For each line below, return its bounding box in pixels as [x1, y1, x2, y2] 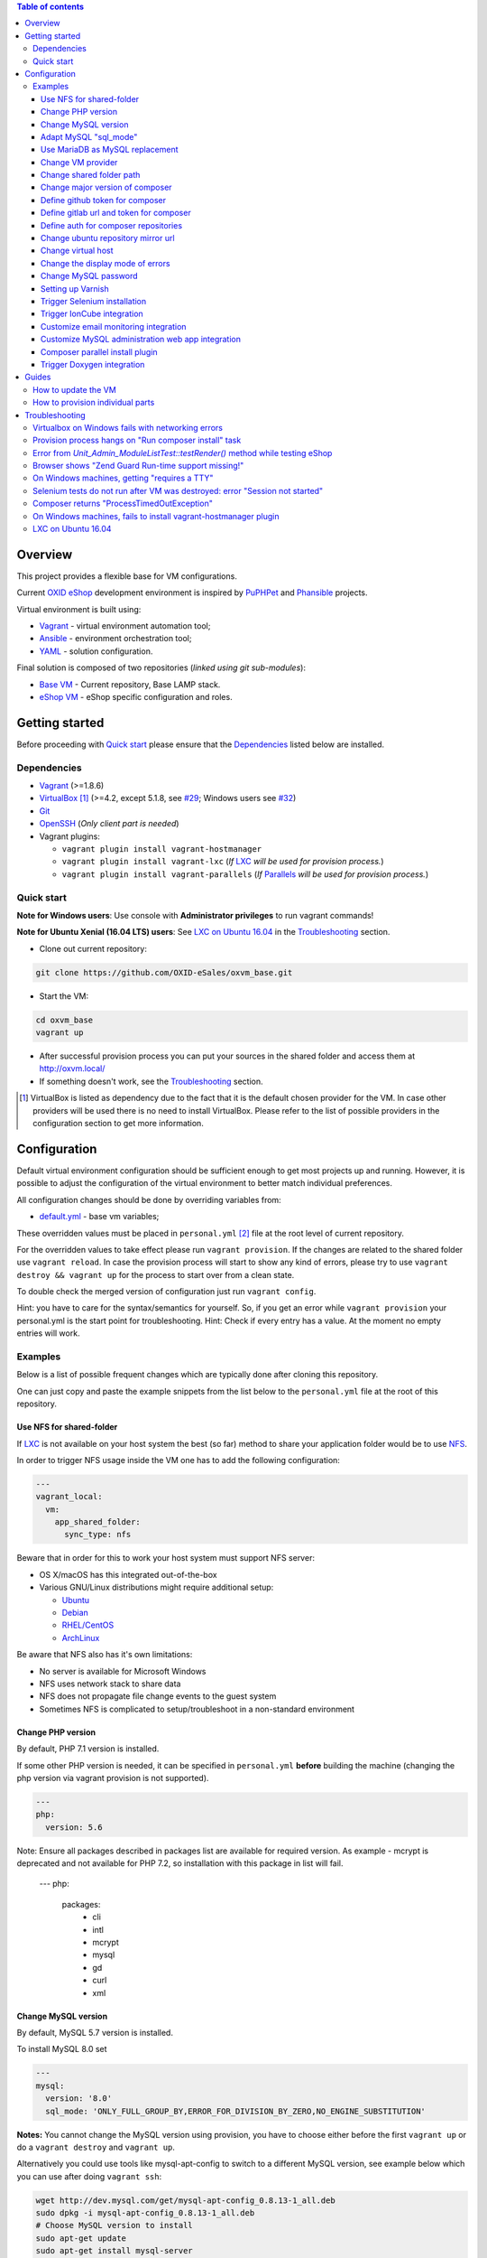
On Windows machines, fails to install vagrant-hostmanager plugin [32, 510, 280, 521]
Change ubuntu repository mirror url [41, 233, 175, 244]
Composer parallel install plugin [41, 346, 158, 357]
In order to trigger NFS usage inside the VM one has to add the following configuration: [16, 1454, 340, 1465]
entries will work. [16, 1328, 80, 1339]
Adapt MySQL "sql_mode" [41, 131, 138, 142]
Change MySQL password [41, 271, 139, 282]
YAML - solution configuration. [39, 646, 153, 657]
